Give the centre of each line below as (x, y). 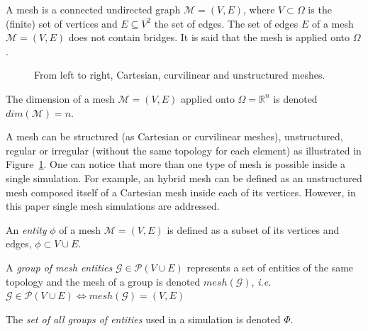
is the (320, 9)
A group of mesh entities (59, 267)
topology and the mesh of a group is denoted (103, 281)
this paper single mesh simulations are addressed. (113, 206)
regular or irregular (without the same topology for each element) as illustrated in (184, 150)
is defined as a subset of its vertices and (253, 229)
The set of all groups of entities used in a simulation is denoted (143, 319)
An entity (26, 229)
